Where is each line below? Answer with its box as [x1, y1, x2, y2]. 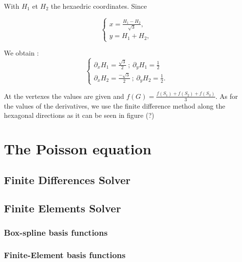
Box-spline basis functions [4, 226, 108, 238]
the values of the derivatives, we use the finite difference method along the [4, 100, 225, 111]
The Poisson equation [4, 139, 151, 159]
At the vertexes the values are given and [4, 91, 124, 101]
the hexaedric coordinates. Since [51, 1, 147, 11]
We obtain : [4, 48, 39, 58]
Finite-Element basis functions [4, 248, 126, 261]
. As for [215, 91, 238, 101]
